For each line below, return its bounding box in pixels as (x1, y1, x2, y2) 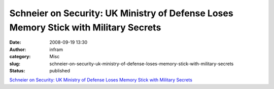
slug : (9, 61, 20, 67)
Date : (9, 39, 21, 46)
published (49, 67, 71, 73)
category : (9, 54, 31, 60)
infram (49, 46, 63, 53)
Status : (9, 67, 25, 73)
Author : (9, 46, 26, 53)
